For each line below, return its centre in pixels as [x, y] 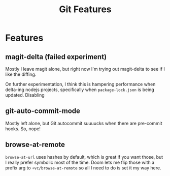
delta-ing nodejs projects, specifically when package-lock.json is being [80, 90]
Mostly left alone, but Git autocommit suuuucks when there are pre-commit [84, 123]
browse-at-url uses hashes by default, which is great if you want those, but [84, 157]
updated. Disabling [25, 95]
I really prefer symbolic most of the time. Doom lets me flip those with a [80, 162]
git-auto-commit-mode [43, 111]
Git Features [85, 9]
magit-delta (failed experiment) [56, 57]
